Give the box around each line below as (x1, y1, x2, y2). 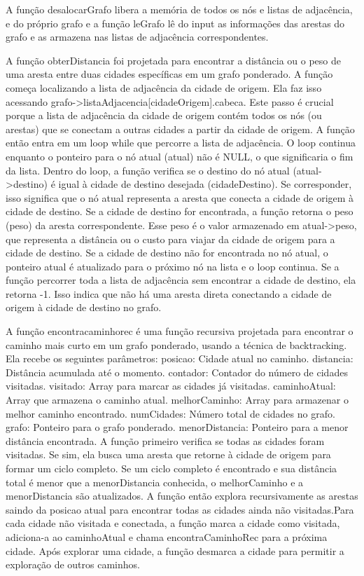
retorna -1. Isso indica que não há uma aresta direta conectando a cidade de (6, 286, 332, 301)
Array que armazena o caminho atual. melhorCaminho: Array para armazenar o (6, 392, 349, 407)
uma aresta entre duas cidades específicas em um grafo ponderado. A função (6, 67, 333, 81)
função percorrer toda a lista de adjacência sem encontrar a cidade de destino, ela (6, 273, 356, 287)
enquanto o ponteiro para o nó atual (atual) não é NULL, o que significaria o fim (6, 149, 353, 163)
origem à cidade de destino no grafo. (6, 300, 162, 315)
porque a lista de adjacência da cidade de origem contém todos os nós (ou (6, 108, 322, 123)
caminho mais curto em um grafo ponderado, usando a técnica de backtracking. (6, 337, 347, 352)
